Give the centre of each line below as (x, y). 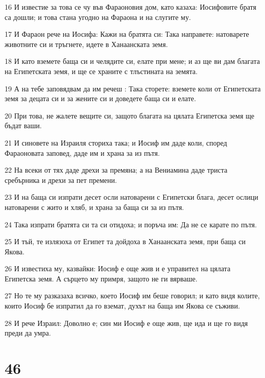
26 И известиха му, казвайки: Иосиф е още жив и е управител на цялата (118, 268)
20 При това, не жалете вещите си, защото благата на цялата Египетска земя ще (130, 115)
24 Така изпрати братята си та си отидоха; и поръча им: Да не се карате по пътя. (131, 224)
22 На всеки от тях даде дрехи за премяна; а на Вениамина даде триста (116, 170)
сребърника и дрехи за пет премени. (61, 180)
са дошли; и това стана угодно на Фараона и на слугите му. (98, 17)
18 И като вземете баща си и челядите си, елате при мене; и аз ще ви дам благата (132, 61)
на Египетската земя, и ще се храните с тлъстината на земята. (101, 71)
